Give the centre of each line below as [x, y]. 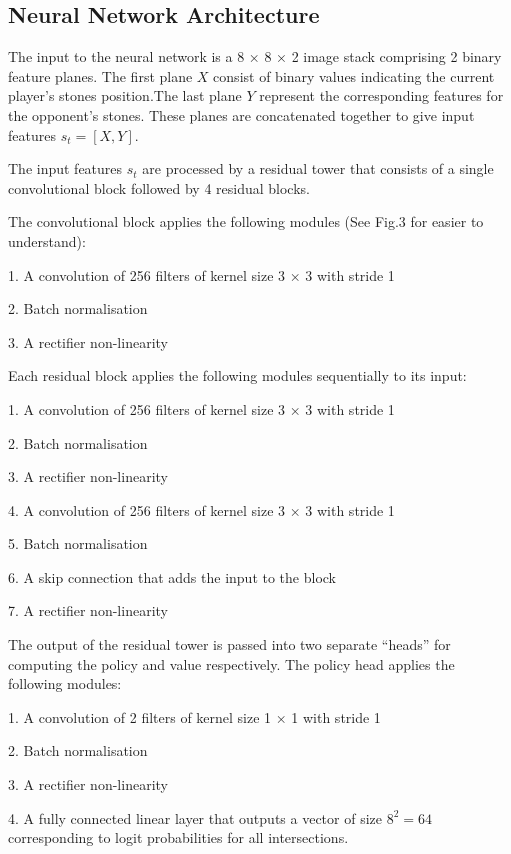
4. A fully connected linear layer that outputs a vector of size [195, 817]
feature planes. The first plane [100, 75]
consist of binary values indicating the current [354, 75]
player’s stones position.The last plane [125, 95]
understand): [47, 240]
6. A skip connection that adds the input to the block [172, 576]
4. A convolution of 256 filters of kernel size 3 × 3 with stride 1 [201, 509]
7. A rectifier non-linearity [88, 610]
